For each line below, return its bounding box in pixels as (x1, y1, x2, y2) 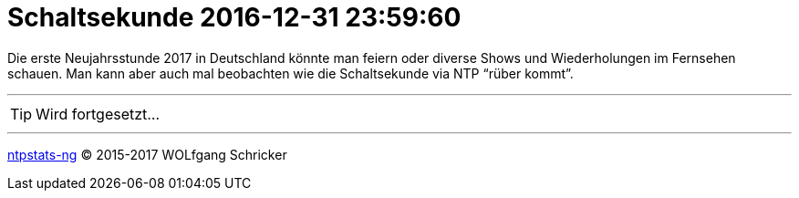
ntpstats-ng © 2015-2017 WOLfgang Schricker (7, 146, 287, 162)
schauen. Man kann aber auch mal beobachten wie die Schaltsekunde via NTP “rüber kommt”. (7, 65, 574, 81)
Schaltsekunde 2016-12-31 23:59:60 (7, 2, 462, 33)
